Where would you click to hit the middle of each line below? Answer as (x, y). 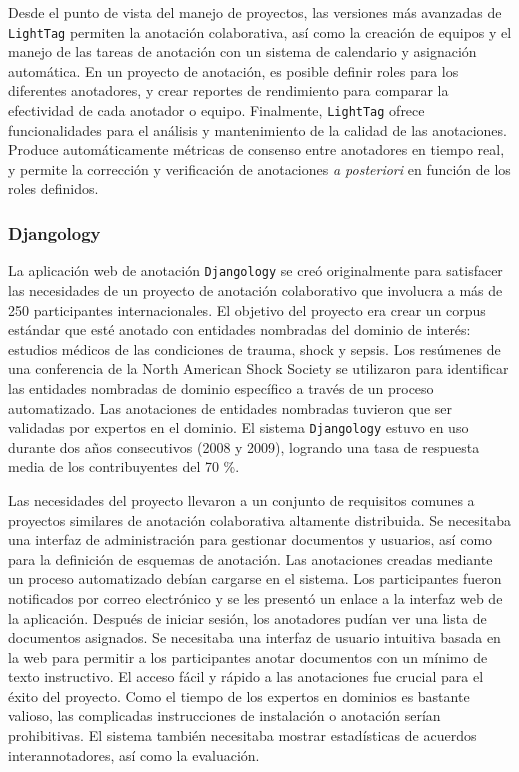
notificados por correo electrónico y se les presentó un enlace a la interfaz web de (255, 597)
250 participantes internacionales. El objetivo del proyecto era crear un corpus (247, 309)
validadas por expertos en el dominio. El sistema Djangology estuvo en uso (238, 427)
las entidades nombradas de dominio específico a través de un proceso (221, 387)
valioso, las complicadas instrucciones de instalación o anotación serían (224, 715)
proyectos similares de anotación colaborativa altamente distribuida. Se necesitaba (259, 519)
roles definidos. (53, 188)
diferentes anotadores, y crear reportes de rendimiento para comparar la (228, 90)
